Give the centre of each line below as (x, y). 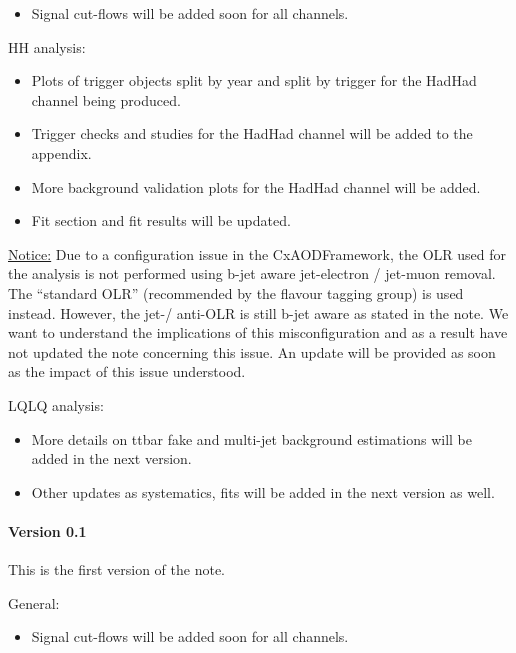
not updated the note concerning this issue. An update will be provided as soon (252, 351)
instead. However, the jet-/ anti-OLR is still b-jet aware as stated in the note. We (258, 312)
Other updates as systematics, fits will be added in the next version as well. (263, 491)
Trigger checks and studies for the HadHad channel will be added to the (252, 133)
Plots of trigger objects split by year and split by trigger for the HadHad (254, 80)
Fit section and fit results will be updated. (161, 220)
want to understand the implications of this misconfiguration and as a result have (258, 332)
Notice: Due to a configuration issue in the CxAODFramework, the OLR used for (257, 253)
